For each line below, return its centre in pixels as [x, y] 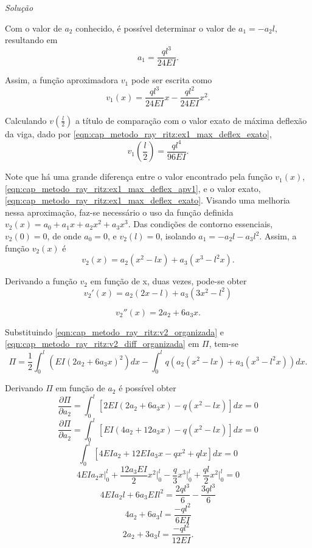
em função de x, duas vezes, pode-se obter [168, 281]
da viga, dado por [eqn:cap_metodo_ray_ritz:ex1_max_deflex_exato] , [138, 133]
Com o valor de [33, 28]
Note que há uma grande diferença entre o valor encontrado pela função [139, 176]
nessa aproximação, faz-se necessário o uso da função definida [119, 212]
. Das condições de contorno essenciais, [200, 224]
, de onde [64, 236]
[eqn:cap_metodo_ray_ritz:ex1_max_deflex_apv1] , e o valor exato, [133, 188]
